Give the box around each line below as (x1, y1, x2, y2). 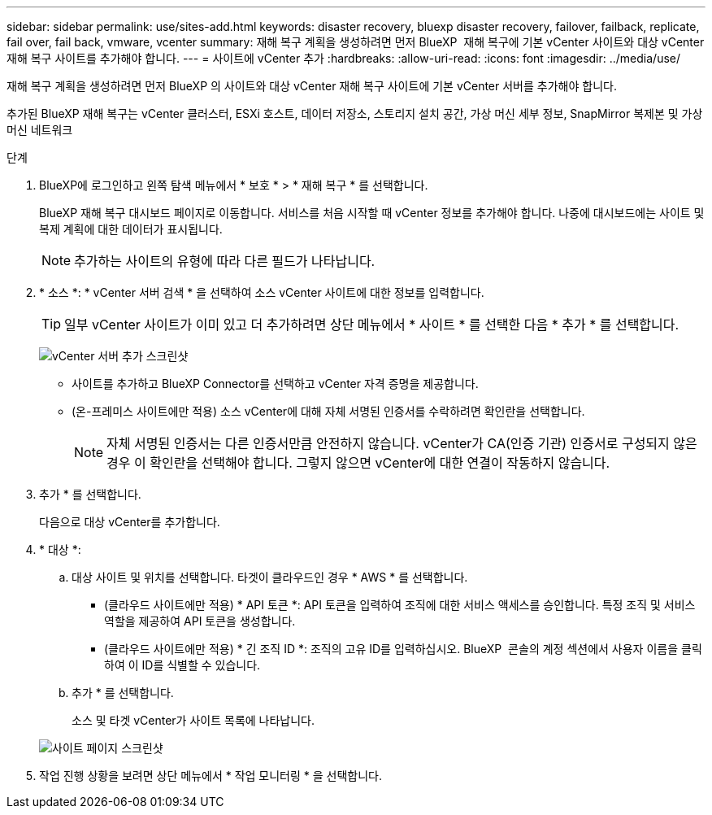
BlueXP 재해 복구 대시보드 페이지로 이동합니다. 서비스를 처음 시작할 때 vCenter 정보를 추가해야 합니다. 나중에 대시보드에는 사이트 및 (39, 206, 705, 220)
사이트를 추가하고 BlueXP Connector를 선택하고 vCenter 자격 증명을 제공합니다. (72, 377, 479, 390)
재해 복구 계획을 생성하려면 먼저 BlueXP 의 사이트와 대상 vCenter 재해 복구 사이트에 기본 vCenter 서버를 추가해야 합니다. (7, 79, 617, 93)
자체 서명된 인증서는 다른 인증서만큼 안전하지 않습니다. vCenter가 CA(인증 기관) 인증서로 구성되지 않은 (106, 435, 697, 451)
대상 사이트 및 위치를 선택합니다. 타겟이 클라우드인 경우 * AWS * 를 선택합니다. (72, 570, 468, 584)
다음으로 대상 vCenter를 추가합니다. (39, 515, 220, 529)
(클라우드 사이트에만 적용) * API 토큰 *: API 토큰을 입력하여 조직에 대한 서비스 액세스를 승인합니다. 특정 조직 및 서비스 (104, 598, 696, 612)
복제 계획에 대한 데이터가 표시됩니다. (39, 222, 223, 236)
